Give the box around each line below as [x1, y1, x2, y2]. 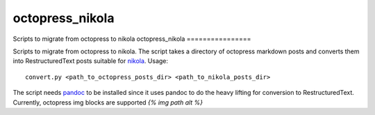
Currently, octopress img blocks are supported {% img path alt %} [12, 98, 203, 107]
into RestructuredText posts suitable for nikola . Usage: [12, 57, 169, 65]
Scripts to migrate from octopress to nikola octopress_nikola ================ [12, 35, 251, 43]
